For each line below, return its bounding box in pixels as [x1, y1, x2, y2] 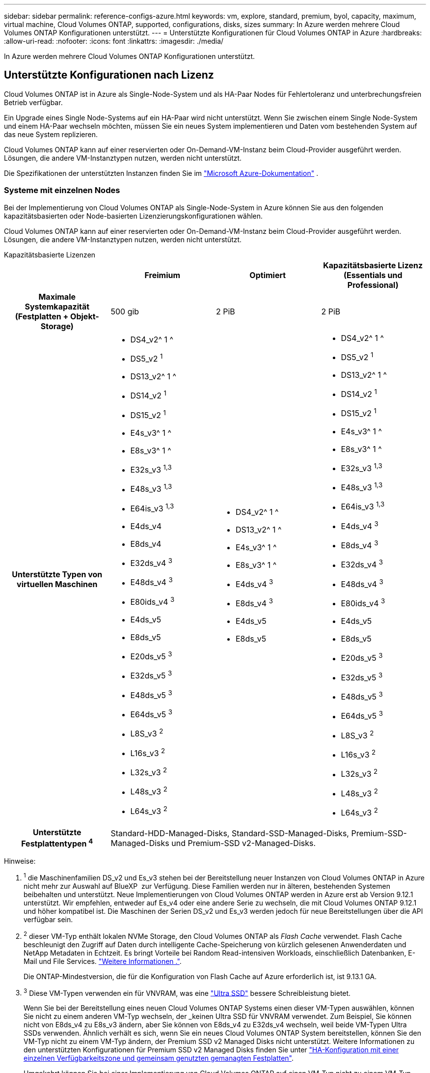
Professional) [347, 280, 399, 290]
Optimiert [249, 270, 286, 280]
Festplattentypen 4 [21, 837, 93, 849]
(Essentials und [343, 270, 403, 280]
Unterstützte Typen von [12, 569, 103, 579]
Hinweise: [4, 857, 36, 866]
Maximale [38, 291, 76, 302]
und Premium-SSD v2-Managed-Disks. [171, 838, 316, 848]
